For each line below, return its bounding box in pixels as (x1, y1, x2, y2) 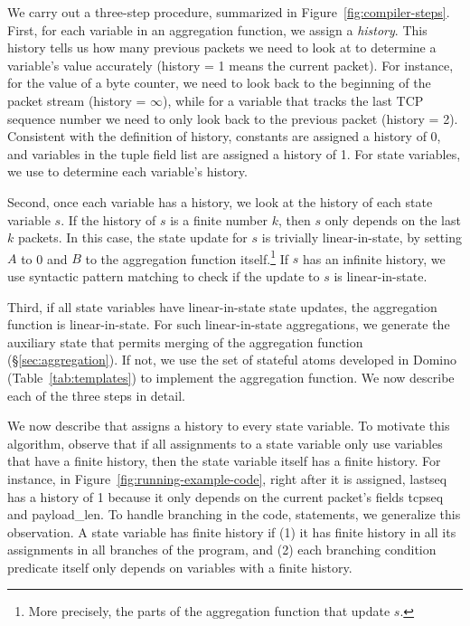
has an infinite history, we (302, 249, 446, 268)
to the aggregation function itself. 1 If (85, 246, 289, 268)
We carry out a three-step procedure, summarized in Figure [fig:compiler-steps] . (7, 3, 450, 21)
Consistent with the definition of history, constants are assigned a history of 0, (7, 127, 441, 146)
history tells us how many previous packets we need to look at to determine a (7, 38, 437, 57)
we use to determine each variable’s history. (7, 162, 248, 181)
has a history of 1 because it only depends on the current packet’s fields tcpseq (7, 487, 444, 506)
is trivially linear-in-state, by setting (261, 228, 462, 247)
